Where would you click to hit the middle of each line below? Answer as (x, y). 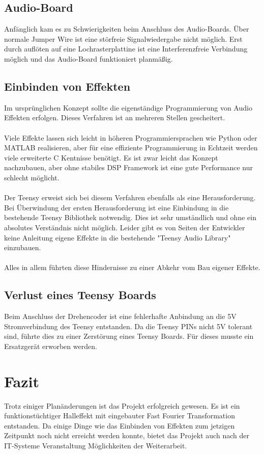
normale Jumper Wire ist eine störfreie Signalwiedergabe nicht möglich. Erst (123, 38)
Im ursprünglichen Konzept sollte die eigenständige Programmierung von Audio (128, 107)
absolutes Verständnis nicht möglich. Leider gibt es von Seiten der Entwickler (125, 227)
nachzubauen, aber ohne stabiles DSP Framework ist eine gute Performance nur (128, 167)
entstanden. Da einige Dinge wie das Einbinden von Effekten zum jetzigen (120, 425)
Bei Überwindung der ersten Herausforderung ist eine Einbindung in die (116, 207)
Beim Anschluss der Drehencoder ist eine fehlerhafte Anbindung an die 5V (120, 316)
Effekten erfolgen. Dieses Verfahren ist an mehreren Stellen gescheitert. (115, 117)
